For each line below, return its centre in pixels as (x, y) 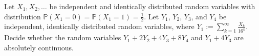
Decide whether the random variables (63, 37)
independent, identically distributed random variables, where (99, 26)
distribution (23, 16)
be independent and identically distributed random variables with (152, 6)
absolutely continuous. (39, 47)
